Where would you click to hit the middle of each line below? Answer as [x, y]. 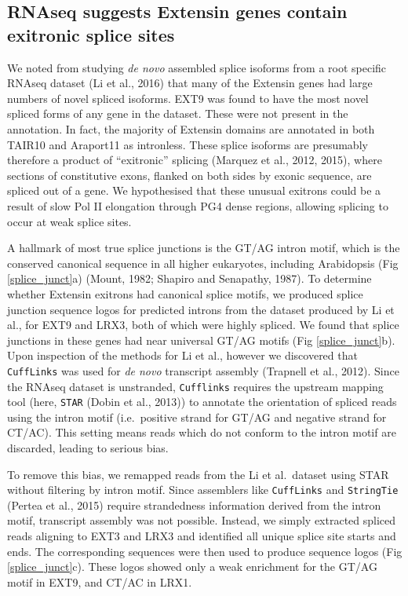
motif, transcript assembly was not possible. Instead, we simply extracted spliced [202, 520]
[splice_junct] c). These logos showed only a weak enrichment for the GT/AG [192, 567]
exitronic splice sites [91, 34]
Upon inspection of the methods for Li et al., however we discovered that [182, 355]
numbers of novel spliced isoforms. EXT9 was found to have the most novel [188, 98]
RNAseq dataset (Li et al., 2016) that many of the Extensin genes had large [190, 83]
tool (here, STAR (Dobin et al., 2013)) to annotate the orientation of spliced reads [202, 402]
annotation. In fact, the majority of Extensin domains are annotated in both [191, 128]
